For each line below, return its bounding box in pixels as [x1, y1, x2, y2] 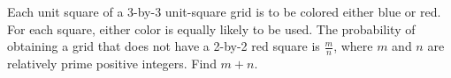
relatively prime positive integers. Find [7, 54, 217, 73]
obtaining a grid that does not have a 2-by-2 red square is [7, 37, 320, 55]
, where [333, 37, 373, 55]
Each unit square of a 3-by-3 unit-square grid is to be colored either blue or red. [7, 3, 441, 20]
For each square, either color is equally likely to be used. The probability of [7, 19, 416, 38]
